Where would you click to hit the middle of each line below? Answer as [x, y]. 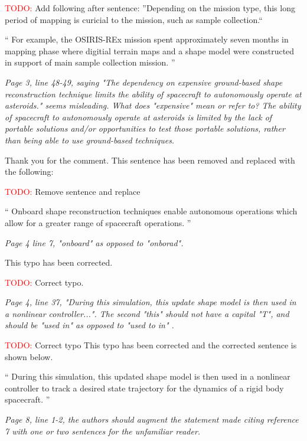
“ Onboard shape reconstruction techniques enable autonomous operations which [151, 211]
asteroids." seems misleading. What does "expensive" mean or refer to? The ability [153, 105]
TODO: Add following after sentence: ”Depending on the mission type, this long [150, 8]
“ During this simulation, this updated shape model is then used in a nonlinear [148, 376]
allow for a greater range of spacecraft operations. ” [98, 222]
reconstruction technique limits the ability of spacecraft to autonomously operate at [153, 94]
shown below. [29, 356]
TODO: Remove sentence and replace [73, 191]
